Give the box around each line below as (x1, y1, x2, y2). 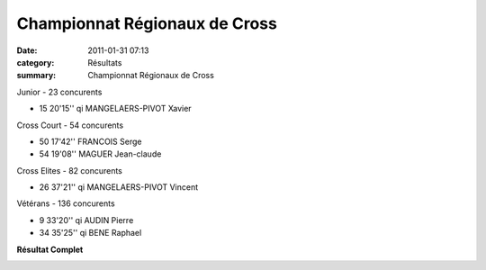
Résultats (87, 57, 122, 67)
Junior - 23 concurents (16, 86, 103, 97)
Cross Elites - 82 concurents (16, 165, 123, 175)
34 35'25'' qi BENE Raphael (39, 228, 142, 238)
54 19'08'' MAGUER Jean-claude (39, 148, 162, 159)
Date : (16, 45, 38, 56)
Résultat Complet (16, 244, 84, 255)
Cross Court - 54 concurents (16, 120, 124, 130)
